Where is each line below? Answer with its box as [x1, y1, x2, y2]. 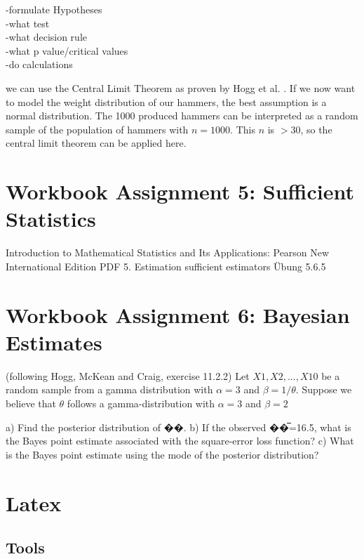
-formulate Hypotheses [6, 2, 102, 16]
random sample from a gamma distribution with [6, 382, 213, 397]
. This [230, 121, 255, 136]
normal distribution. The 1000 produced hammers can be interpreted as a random [6, 108, 358, 123]
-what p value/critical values [6, 43, 128, 58]
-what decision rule [6, 29, 88, 44]
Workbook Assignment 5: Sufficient [6, 177, 354, 206]
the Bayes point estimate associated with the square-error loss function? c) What [6, 433, 354, 448]
